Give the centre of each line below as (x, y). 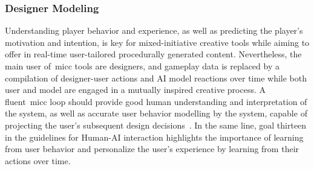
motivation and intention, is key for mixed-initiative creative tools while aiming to (157, 42)
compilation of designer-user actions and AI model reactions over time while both (156, 78)
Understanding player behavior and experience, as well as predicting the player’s (154, 30)
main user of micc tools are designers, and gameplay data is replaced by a (142, 66)
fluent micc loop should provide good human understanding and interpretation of (156, 101)
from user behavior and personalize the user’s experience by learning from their (152, 149)
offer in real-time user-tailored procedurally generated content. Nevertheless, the (153, 54)
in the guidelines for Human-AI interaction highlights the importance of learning (154, 137)
